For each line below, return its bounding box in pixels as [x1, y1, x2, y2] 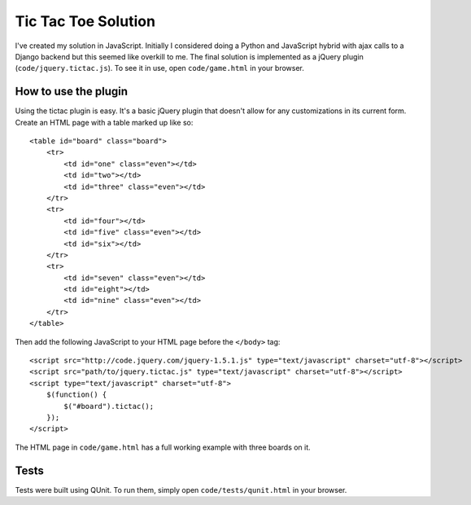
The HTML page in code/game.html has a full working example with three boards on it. [15, 442, 311, 452]
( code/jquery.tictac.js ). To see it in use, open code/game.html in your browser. [15, 64, 304, 73]
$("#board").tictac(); [63, 402, 155, 411]
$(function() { [46, 390, 107, 399]
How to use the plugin [15, 85, 129, 99]
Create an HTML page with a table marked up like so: [15, 117, 194, 127]
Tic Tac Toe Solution [15, 12, 156, 30]
